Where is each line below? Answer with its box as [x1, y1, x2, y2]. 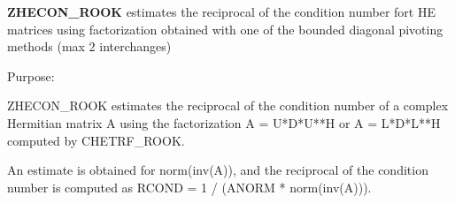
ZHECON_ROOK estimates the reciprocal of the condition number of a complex [7, 96, 449, 115]
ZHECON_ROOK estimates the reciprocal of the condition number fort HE [7, 3, 436, 20]
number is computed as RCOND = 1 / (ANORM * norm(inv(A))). [7, 177, 372, 196]
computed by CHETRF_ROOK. [7, 131, 185, 149]
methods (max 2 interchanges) [7, 37, 172, 56]
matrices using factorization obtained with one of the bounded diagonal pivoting [7, 19, 443, 38]
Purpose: [7, 66, 55, 85]
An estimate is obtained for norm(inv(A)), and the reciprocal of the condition [7, 161, 428, 179]
